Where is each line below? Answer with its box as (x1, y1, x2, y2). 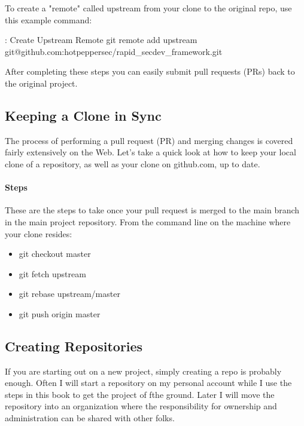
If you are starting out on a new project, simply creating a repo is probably (5, 364, 282, 377)
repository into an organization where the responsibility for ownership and (5, 400, 277, 412)
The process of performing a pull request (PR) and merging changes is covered (5, 134, 293, 146)
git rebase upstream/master (19, 287, 120, 300)
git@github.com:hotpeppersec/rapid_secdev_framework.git (5, 45, 223, 57)
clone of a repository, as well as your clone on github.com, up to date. (5, 157, 260, 170)
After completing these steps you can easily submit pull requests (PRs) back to (5, 65, 295, 78)
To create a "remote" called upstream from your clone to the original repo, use (5, 2, 292, 14)
